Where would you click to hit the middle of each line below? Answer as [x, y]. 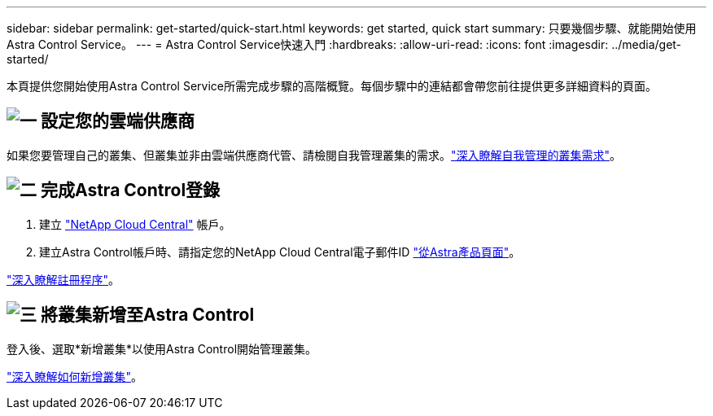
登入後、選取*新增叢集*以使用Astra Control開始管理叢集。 [162, 348]
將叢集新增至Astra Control [147, 315]
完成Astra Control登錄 [130, 190]
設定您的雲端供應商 [117, 121]
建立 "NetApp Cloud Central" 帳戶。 [135, 224]
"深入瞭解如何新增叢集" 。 [75, 376]
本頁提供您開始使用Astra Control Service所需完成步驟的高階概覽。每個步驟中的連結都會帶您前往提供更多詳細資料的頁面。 [332, 86]
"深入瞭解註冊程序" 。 [63, 279]
